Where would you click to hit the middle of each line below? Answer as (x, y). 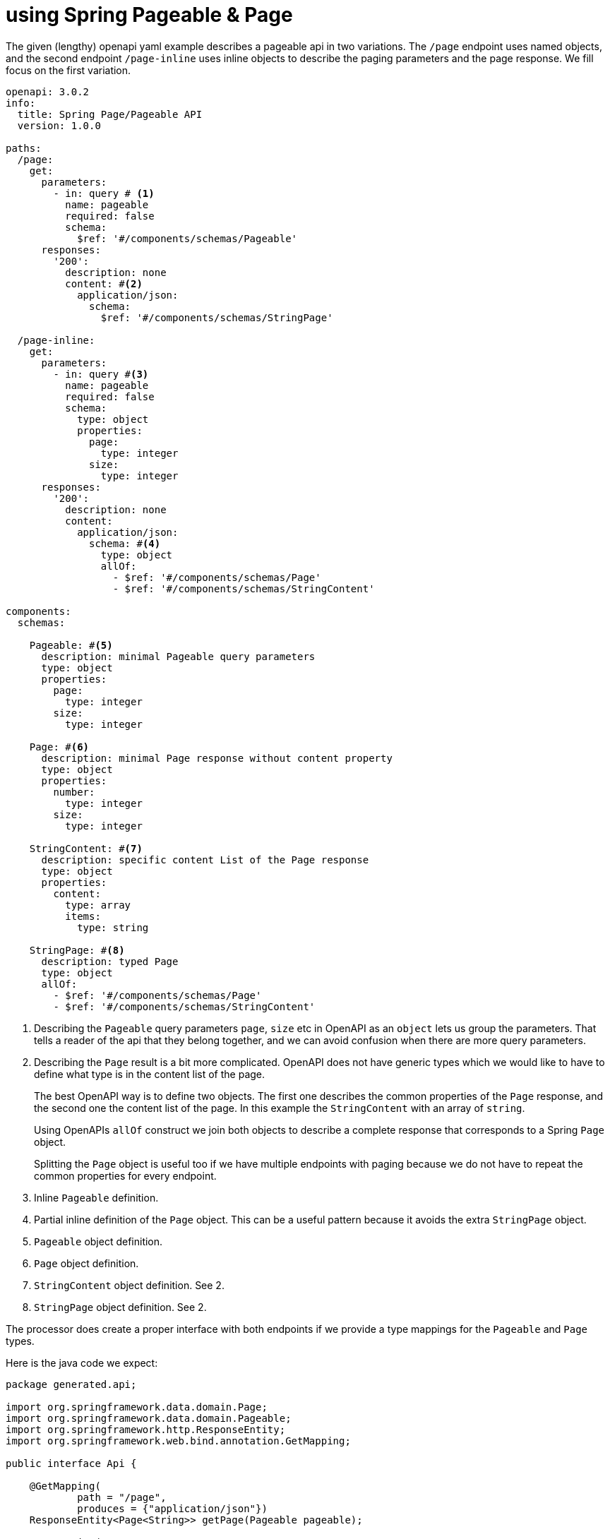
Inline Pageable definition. (96, 1197)
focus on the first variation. (68, 70)
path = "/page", (122, 1497)
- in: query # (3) (101, 374)
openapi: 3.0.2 (48, 91)
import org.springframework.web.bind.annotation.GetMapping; (178, 1441)
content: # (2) (104, 283)
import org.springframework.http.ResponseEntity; (146, 1429)
